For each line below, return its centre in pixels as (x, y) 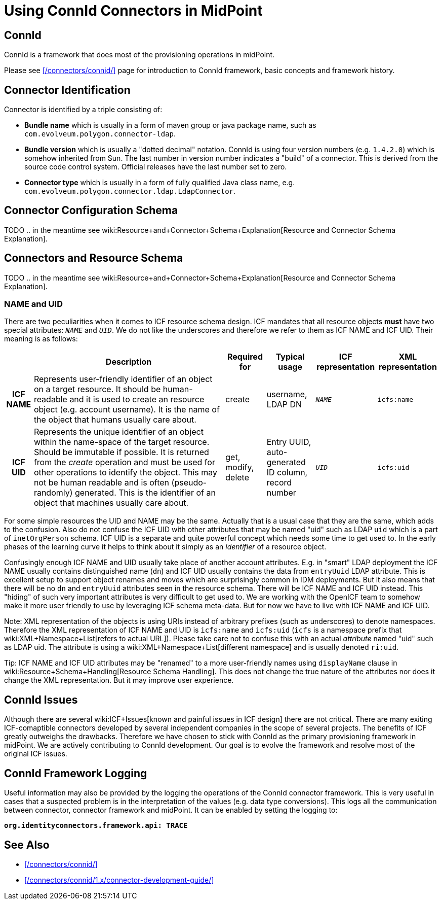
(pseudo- (189, 483)
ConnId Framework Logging (76, 773)
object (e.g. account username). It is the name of (127, 410)
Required (245, 357)
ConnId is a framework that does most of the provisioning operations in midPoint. (139, 55)
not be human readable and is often (102, 483)
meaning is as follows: (41, 339)
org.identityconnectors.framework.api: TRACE (96, 826)
